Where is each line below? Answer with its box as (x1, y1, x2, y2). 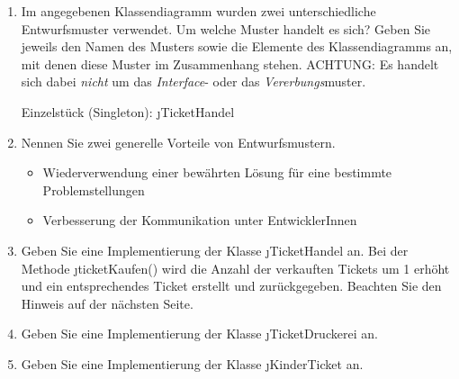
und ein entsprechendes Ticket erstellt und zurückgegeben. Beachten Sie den (21, 276, 442, 295)
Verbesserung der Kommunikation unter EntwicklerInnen (42, 211, 357, 230)
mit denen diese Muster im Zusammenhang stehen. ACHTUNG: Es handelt (21, 54, 439, 73)
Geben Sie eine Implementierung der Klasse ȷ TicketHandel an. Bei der (21, 240, 409, 259)
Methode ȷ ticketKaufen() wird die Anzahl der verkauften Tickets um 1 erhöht (21, 258, 450, 277)
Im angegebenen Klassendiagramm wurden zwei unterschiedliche (21, 2, 376, 20)
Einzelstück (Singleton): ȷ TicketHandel (21, 102, 235, 121)
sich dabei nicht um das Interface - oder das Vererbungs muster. (21, 72, 366, 91)
